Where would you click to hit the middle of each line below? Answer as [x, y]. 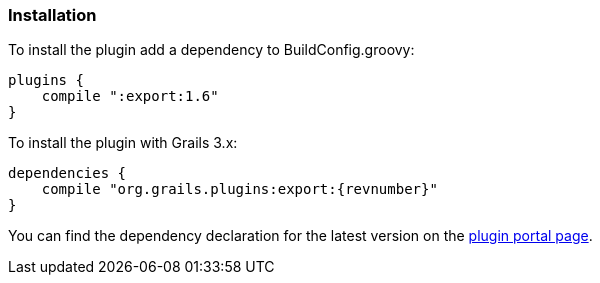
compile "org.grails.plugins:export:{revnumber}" [239, 189]
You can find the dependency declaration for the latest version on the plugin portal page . [300, 236]
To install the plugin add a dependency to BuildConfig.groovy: [211, 50]
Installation [52, 15]
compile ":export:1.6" [130, 96]
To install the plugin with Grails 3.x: [123, 143]
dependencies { [67, 173]
